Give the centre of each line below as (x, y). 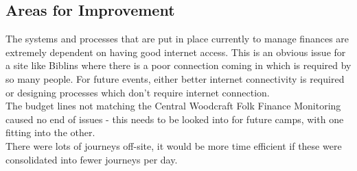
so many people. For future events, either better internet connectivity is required (175, 78)
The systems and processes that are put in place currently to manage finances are (177, 39)
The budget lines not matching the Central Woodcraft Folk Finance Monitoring (173, 106)
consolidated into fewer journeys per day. (92, 159)
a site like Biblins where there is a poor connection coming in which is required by (178, 65)
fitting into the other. (50, 132)
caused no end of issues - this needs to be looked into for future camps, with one (175, 119)
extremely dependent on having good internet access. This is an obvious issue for (176, 52)
